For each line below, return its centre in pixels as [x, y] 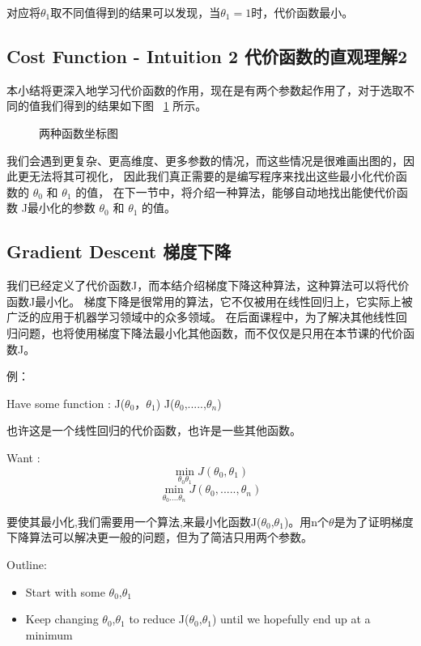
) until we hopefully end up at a [291, 619]
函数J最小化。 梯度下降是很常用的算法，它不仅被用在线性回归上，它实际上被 [210, 301]
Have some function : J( [66, 403]
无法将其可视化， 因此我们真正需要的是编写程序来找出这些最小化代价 [212, 176]
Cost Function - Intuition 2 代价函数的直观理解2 [207, 55]
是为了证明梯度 [374, 521]
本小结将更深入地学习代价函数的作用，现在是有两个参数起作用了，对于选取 [205, 89]
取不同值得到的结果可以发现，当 [136, 12]
